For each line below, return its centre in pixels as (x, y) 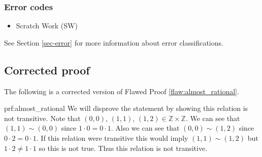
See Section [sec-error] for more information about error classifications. (114, 42)
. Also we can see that (145, 128)
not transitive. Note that (42, 118)
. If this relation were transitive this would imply (112, 138)
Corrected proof (47, 70)
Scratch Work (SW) (47, 26)
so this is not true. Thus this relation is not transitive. (123, 148)
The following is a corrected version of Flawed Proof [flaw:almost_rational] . (122, 91)
